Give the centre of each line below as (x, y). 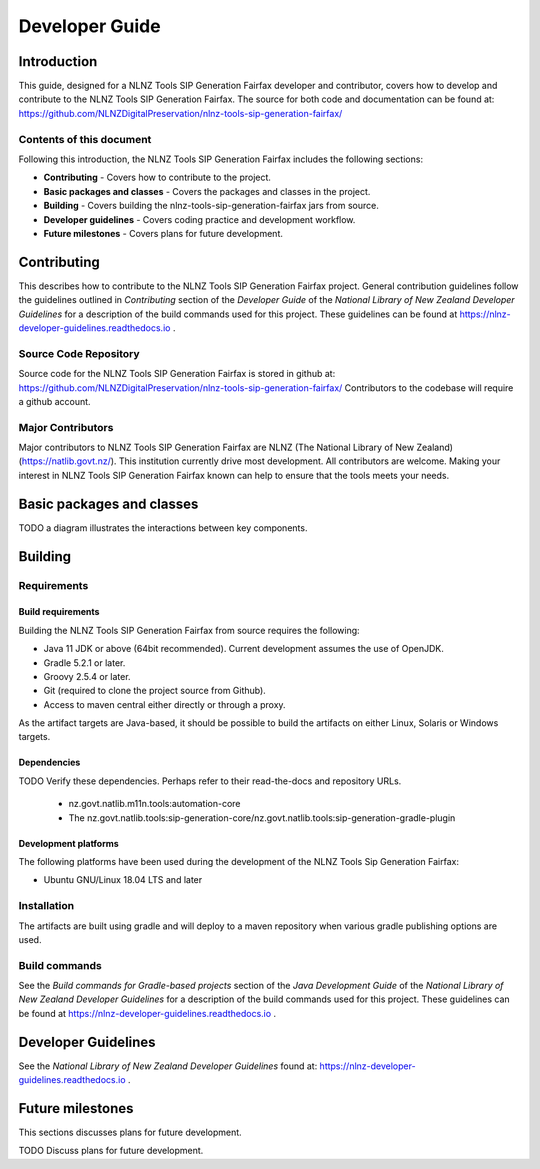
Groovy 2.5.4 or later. (87, 676)
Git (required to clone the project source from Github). (155, 691)
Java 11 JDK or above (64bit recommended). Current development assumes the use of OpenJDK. (244, 649)
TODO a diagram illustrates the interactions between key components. (163, 527)
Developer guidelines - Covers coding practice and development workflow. (199, 219)
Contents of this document (85, 139)
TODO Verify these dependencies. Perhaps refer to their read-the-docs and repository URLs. (210, 781)
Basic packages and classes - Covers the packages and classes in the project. (207, 191)
